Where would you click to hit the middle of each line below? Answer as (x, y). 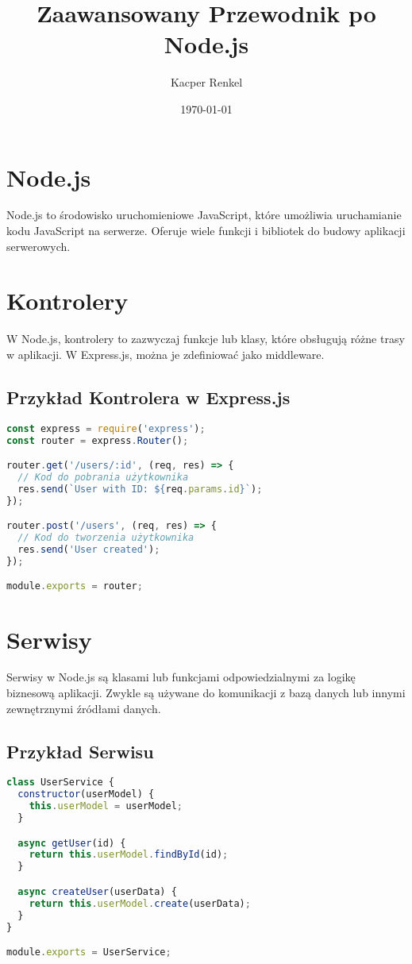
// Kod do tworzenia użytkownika (106, 538)
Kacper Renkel (206, 82)
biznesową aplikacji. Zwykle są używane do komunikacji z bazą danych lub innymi (206, 693)
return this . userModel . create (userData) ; (140, 903)
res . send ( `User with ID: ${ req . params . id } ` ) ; (140, 489)
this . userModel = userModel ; (106, 806)
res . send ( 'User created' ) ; (89, 550)
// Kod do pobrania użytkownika (103, 478)
